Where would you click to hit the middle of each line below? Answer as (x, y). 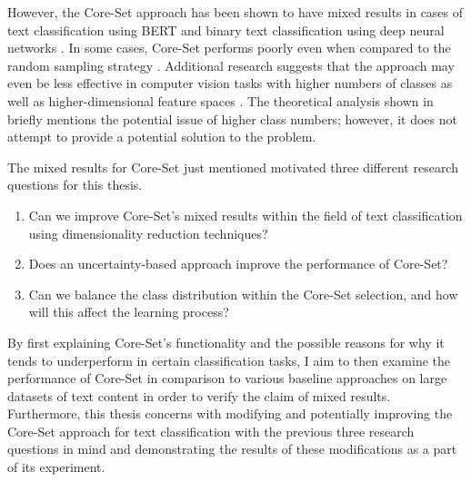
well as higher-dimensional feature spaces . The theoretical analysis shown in (220, 100)
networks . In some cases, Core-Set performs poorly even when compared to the (229, 48)
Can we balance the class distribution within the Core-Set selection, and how (243, 294)
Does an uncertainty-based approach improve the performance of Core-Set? (238, 264)
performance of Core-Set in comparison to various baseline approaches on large (227, 378)
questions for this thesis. (75, 185)
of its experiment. (56, 467)
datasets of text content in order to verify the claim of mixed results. (199, 395)
